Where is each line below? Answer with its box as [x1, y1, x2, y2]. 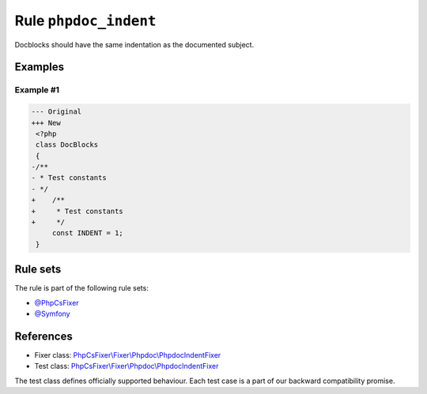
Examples [14, 60, 65, 74]
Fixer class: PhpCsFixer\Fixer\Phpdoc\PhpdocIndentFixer [34, 350, 221, 359]
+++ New [31, 118, 61, 127]
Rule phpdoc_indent [14, 12, 157, 29]
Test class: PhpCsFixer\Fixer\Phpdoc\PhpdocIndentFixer [34, 362, 219, 371]
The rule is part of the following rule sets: [14, 283, 149, 293]
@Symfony [34, 309, 70, 319]
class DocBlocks [36, 141, 99, 149]
